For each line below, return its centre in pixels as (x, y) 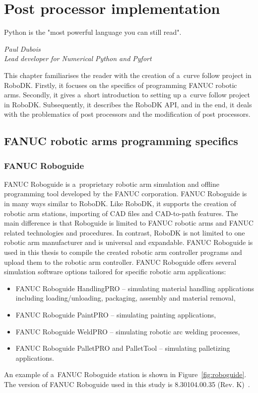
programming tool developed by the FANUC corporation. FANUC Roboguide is (126, 194)
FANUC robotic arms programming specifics (121, 141)
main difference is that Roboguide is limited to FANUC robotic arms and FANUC (129, 223)
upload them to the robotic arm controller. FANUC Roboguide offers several (120, 262)
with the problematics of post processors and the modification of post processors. (127, 114)
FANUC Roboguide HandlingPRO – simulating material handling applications (135, 288)
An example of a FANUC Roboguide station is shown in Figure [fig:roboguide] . (125, 374)
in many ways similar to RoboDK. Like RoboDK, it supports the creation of (120, 203)
